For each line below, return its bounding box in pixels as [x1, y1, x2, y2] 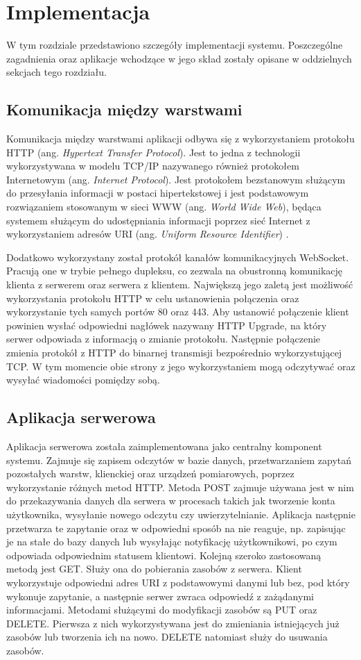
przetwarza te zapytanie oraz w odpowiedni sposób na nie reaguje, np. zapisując [6, 520, 346, 535]
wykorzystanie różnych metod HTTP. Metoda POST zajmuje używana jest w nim [6, 479, 354, 494]
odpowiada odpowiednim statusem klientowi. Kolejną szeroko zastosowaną [6, 547, 322, 562]
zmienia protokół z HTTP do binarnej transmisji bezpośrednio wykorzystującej [6, 345, 342, 360]
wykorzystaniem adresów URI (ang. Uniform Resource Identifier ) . [6, 226, 289, 241]
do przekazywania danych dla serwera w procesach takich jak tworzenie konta [6, 493, 335, 508]
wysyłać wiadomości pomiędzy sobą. [6, 372, 160, 387]
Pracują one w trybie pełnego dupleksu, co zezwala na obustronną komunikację [6, 263, 343, 278]
